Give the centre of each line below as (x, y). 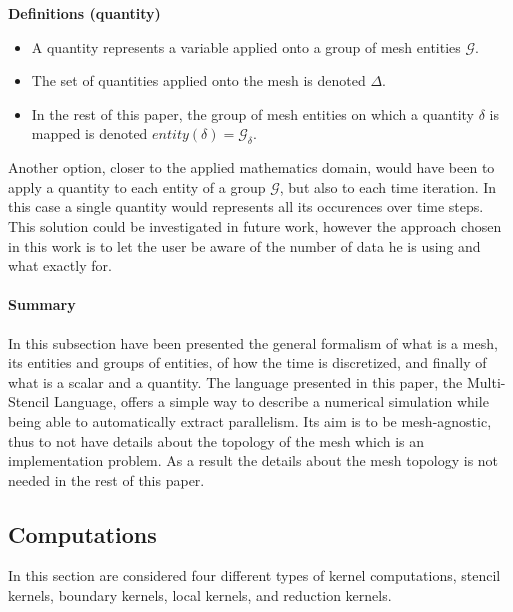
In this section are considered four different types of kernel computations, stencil (254, 575)
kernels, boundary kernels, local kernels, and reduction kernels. (200, 595)
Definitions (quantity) (84, 13)
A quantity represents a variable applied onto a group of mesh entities (246, 46)
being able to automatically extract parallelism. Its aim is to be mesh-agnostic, (250, 420)
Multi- (486, 381)
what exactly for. (60, 265)
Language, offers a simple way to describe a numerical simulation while (271, 401)
